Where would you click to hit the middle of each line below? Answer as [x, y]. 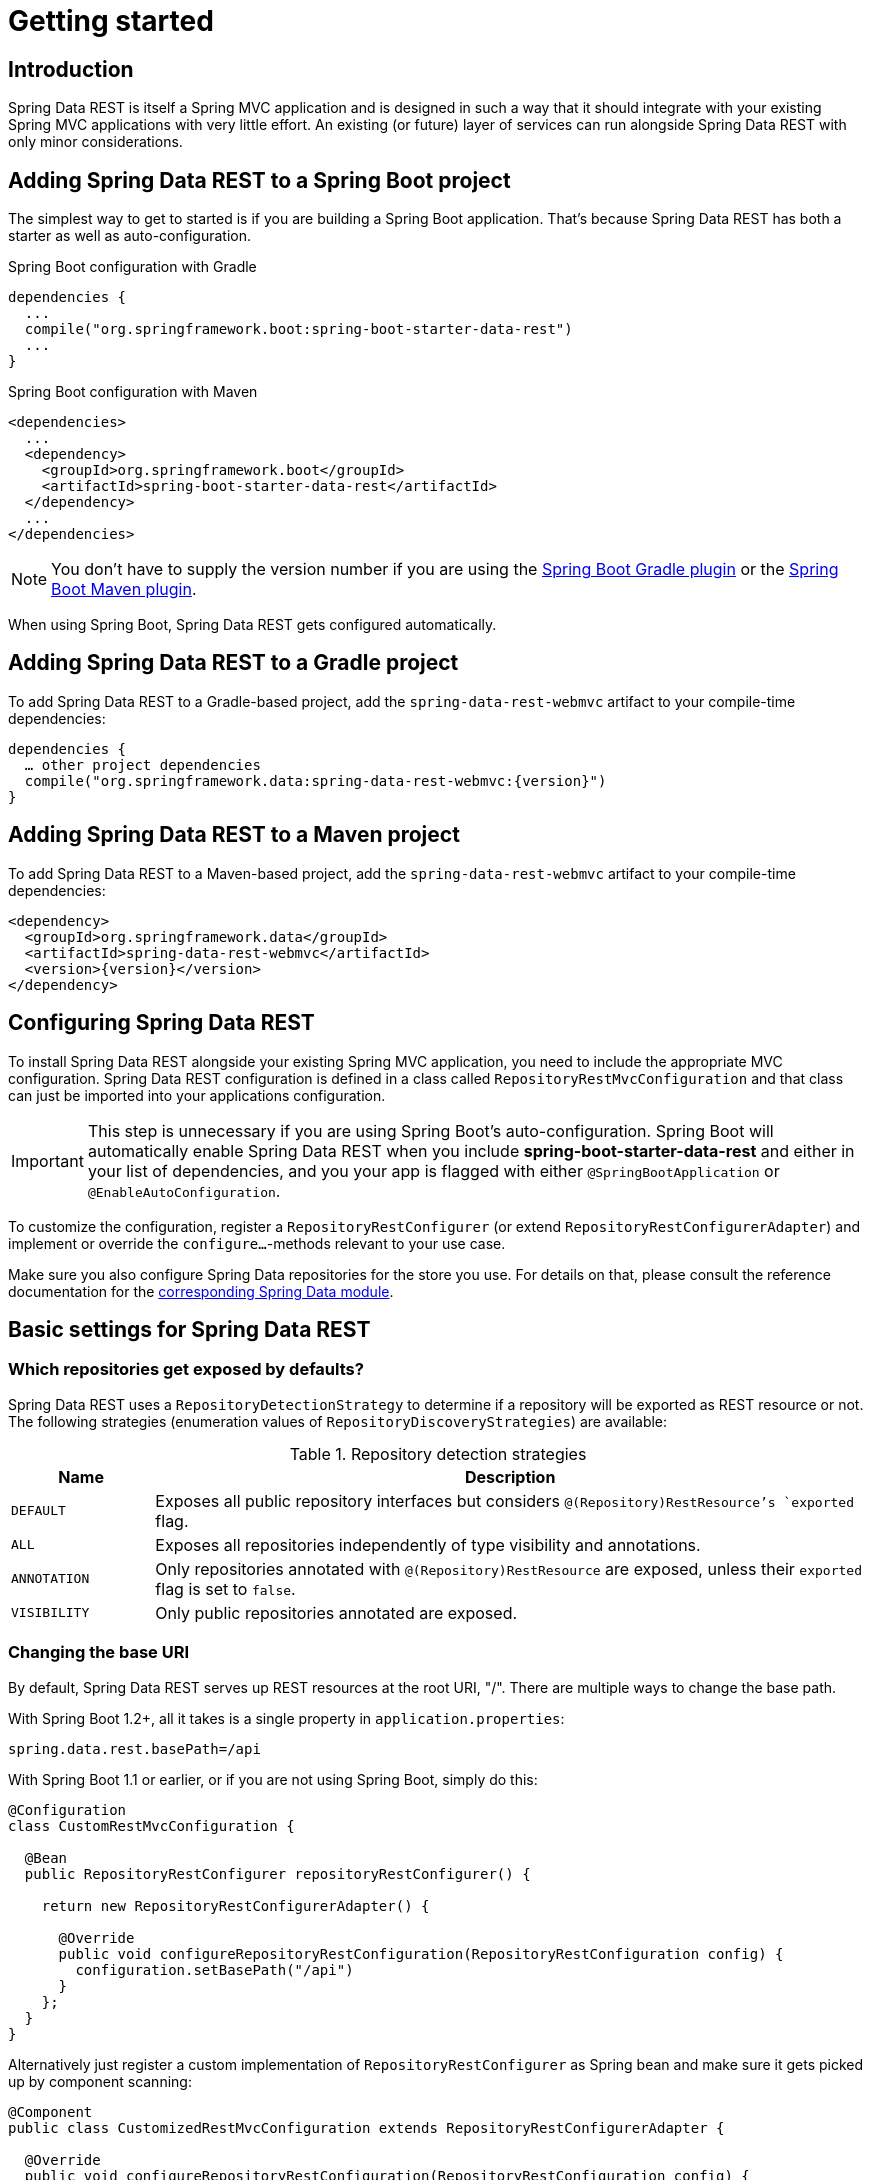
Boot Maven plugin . [124, 589]
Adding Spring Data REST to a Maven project [234, 835]
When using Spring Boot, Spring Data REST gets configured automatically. [252, 625]
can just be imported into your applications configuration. [197, 1095]
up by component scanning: [100, 2081]
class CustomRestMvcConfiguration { [151, 1825]
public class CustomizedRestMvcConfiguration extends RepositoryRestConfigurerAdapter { [366, 2127]
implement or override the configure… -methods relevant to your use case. [257, 1243]
